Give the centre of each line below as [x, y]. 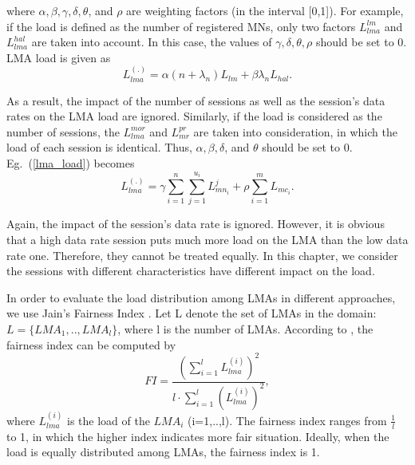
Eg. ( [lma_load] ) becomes [71, 162]
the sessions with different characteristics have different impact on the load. [191, 271]
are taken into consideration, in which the [295, 131]
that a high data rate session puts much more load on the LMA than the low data [207, 239]
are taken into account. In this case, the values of [152, 42]
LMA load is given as [59, 57]
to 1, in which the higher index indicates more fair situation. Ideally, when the [198, 436]
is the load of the [108, 420]
